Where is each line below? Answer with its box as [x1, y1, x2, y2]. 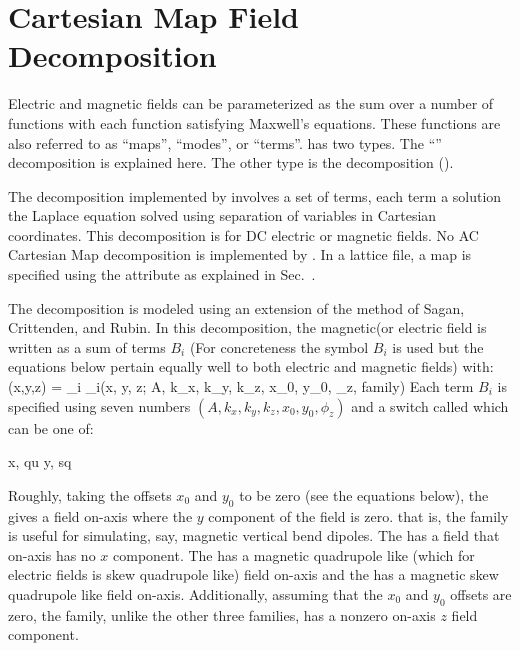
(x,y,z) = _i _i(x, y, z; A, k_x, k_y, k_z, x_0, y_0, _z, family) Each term [8, 376, 474, 397]
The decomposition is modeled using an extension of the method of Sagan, [8, 297, 465, 318]
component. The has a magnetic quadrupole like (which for [113, 544, 475, 565]
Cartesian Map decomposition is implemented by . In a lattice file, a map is [8, 244, 472, 265]
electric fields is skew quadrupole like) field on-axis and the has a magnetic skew [8, 564, 499, 585]
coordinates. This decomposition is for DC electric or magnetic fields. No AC [8, 224, 479, 245]
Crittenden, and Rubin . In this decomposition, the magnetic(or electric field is [8, 317, 487, 338]
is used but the [392, 336, 484, 357]
